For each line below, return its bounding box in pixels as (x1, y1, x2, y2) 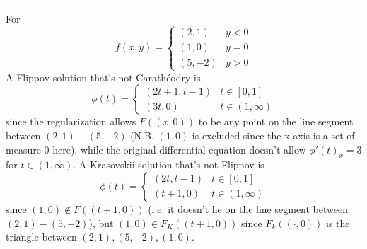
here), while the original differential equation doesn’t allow (52, 141, 306, 156)
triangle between (6, 229, 77, 244)
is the (326, 215, 350, 230)
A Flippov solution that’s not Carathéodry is (6, 69, 201, 84)
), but (88, 215, 114, 230)
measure (6, 141, 41, 156)
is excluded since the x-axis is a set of (192, 127, 355, 142)
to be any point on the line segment (198, 114, 354, 129)
